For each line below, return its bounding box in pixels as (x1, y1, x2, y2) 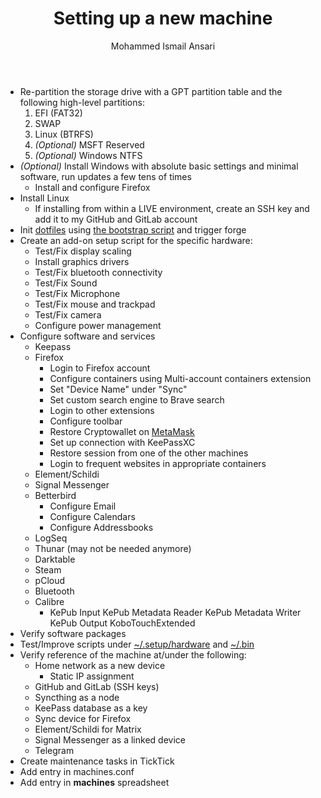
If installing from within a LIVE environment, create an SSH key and (34, 202, 310, 214)
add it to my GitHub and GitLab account (34, 213, 198, 225)
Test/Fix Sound (34, 277, 98, 289)
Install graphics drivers (34, 255, 130, 267)
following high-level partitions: (19, 96, 145, 108)
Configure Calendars (49, 510, 136, 522)
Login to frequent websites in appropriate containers (49, 457, 267, 469)
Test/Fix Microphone (34, 287, 121, 299)
